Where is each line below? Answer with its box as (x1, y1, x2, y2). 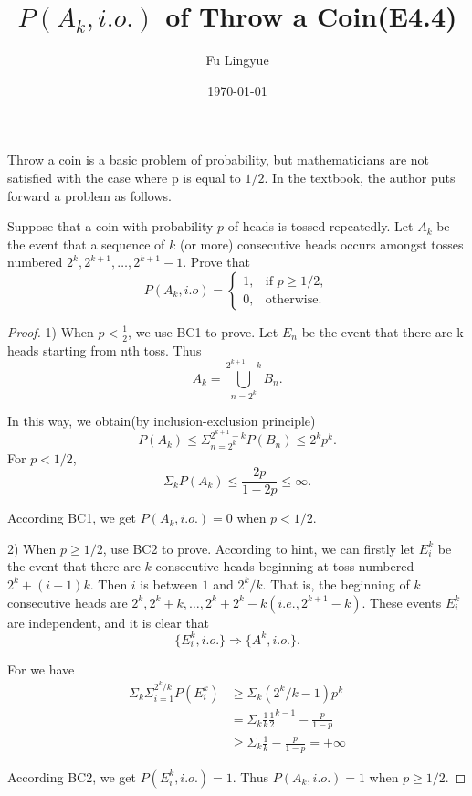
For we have (7, 659, 75, 678)
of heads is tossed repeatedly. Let (227, 217, 414, 236)
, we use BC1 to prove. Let (128, 322, 278, 341)
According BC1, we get (7, 508, 136, 527)
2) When (7, 538, 57, 557)
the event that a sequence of (7, 234, 165, 253)
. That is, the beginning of (262, 574, 410, 593)
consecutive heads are (7, 592, 128, 611)
